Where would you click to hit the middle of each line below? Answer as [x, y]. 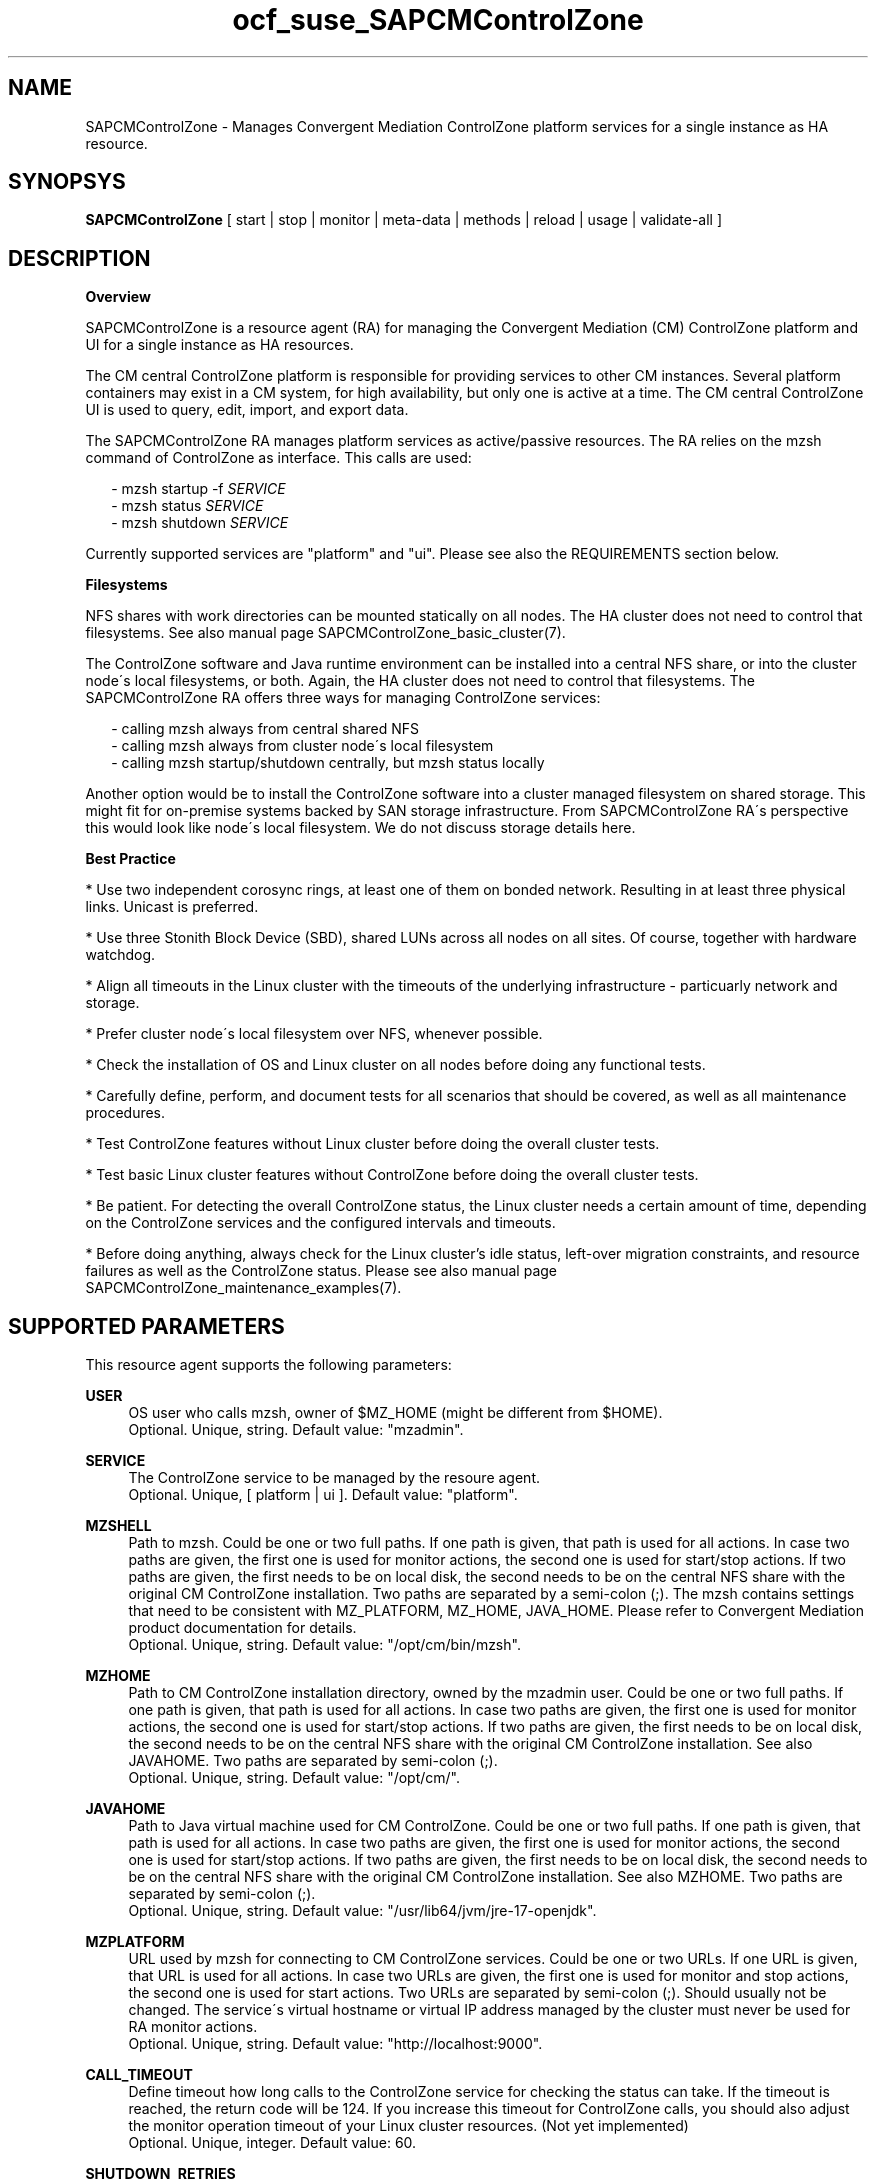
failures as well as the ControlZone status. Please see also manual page [321, 1271]
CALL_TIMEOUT [139, 2075]
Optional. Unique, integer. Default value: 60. [272, 2143]
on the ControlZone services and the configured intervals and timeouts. [320, 1223]
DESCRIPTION [79, 258]
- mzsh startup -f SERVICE [198, 489]
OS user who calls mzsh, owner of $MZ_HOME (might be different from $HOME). [395, 1413]
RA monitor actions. [193, 2027]
